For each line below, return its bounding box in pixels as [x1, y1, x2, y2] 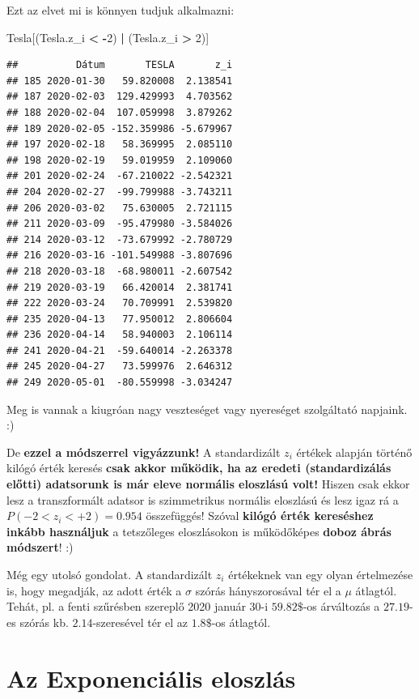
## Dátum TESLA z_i [6, 59, 233, 71]
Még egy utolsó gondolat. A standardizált [6, 566, 213, 582]
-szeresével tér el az [92, 613, 188, 630]
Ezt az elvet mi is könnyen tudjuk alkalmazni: [6, 2, 235, 18]
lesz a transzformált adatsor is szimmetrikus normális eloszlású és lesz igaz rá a [6, 491, 399, 508]
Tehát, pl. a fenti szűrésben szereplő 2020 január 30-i [6, 598, 269, 615]
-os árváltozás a [303, 598, 380, 615]
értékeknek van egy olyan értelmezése [228, 566, 413, 582]
